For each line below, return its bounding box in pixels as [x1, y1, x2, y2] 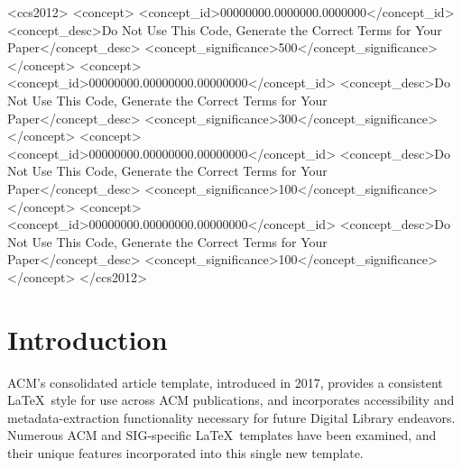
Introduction [7, 320, 168, 357]
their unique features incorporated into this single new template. [7, 444, 364, 462]
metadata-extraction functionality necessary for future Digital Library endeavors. [7, 408, 456, 427]
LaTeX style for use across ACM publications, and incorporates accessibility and [7, 390, 455, 409]
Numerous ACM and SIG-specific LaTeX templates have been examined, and [7, 426, 437, 445]
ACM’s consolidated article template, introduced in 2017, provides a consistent [7, 372, 443, 391]
